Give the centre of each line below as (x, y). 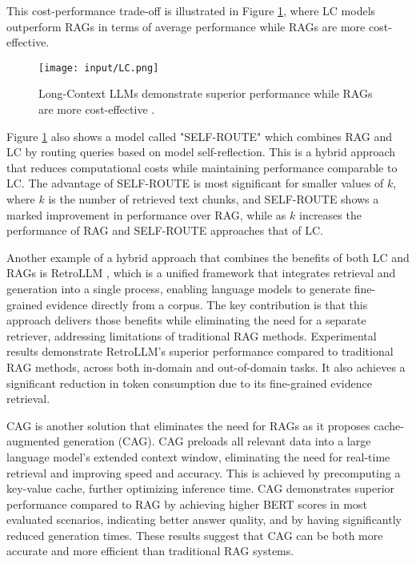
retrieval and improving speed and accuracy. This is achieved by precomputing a (204, 472)
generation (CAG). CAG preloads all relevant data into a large (217, 441)
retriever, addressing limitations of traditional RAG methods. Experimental (192, 335)
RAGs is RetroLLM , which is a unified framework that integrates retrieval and (201, 273)
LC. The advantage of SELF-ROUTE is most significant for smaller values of (195, 183)
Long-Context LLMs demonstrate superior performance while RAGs (206, 93)
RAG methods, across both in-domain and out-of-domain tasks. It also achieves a (206, 367)
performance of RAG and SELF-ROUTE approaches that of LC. (165, 230)
